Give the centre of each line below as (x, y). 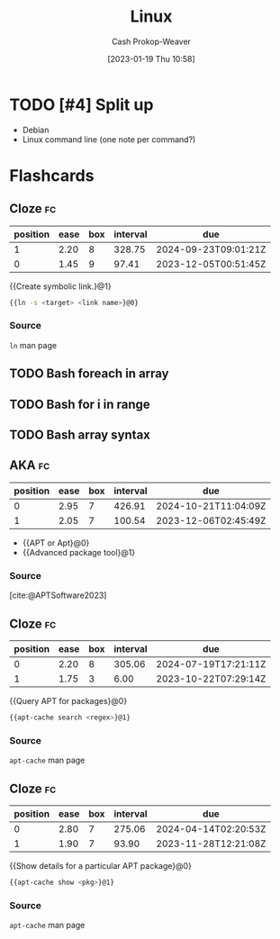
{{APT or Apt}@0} (56, 543)
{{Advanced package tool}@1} (79, 552)
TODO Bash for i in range (80, 404)
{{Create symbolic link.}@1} (61, 286)
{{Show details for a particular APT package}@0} (100, 865)
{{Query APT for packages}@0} (68, 700)
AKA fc (30, 465)
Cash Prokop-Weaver (151, 41)
